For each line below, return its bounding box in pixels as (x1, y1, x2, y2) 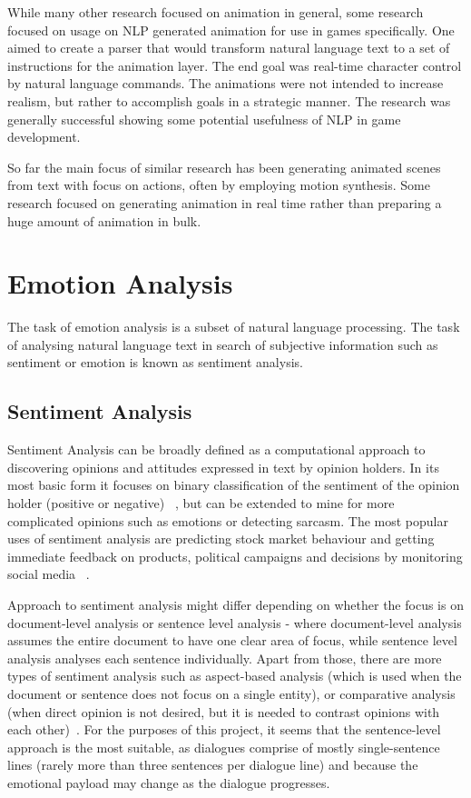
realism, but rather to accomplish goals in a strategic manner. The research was (7, 91, 451, 110)
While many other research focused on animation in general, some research (7, 3, 424, 21)
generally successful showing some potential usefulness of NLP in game (7, 109, 401, 128)
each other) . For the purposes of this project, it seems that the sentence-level (7, 720, 441, 739)
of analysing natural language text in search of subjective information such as (7, 334, 438, 354)
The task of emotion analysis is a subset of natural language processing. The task (7, 317, 460, 336)
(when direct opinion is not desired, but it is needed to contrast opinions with (7, 702, 440, 721)
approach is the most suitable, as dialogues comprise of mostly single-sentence (7, 737, 440, 756)
